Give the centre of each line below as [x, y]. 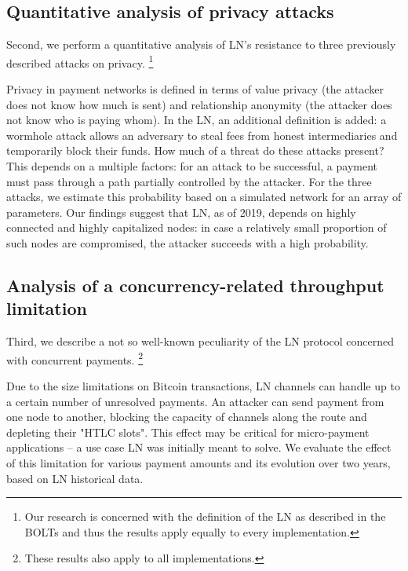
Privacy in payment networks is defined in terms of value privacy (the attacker [195, 89]
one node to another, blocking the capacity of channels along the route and [187, 417]
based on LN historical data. [75, 478]
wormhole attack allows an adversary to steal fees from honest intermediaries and [202, 135]
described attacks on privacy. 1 [80, 61]
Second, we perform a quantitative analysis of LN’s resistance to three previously [201, 44]
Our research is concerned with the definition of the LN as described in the [205, 516]
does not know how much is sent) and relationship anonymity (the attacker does [199, 104]
